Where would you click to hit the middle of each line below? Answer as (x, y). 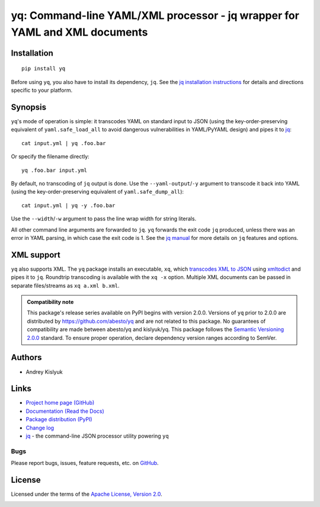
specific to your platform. (42, 90)
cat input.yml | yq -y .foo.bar (68, 205)
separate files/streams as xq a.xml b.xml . (65, 285)
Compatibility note (50, 302)
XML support (36, 255)
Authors (26, 357)
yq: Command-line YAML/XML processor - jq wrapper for (155, 15)
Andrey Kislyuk (44, 372)
